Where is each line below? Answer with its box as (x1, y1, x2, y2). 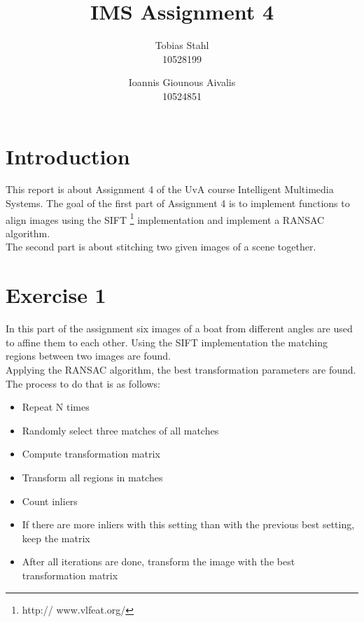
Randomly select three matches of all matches (22, 423, 219, 437)
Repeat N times (22, 400, 90, 414)
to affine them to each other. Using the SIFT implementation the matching (6, 334, 328, 349)
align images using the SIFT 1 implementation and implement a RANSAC (6, 210, 325, 227)
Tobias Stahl (155, 38, 209, 52)
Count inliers (22, 493, 78, 508)
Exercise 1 (6, 281, 106, 309)
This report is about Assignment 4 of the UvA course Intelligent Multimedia (6, 182, 334, 197)
